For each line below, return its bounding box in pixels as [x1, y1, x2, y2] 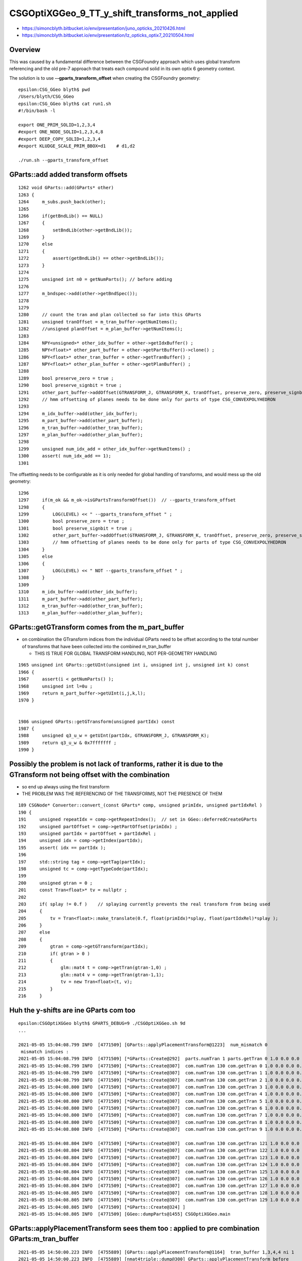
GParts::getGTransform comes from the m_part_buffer [9, 623, 184, 632]
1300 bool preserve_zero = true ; [18, 519, 125, 524]
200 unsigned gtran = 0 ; [18, 880, 93, 886]
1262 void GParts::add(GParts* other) [18, 185, 114, 191]
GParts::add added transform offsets [9, 170, 128, 179]
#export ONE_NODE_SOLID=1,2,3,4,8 [18, 129, 103, 135]
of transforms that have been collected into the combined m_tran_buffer [22, 643, 171, 649]
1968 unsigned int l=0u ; [18, 683, 93, 689]
